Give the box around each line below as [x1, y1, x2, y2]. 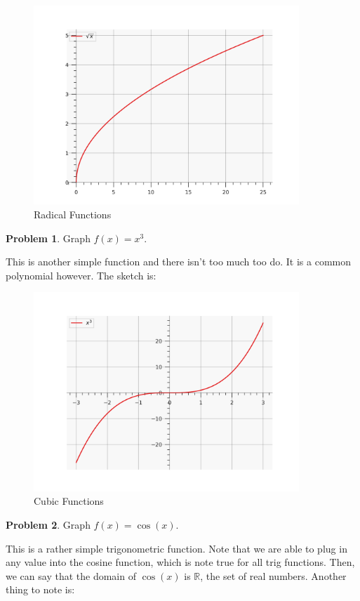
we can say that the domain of [6, 568, 136, 583]
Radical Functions [34, 207, 112, 222]
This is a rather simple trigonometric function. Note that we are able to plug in [6, 541, 347, 555]
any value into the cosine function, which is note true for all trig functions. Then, [6, 555, 355, 569]
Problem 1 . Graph [6, 230, 91, 245]
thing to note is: [6, 582, 75, 597]
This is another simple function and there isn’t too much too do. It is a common [6, 254, 352, 269]
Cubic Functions [34, 494, 104, 508]
